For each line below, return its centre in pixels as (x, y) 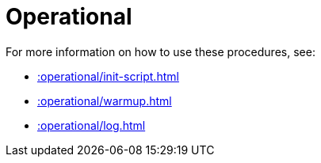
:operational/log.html (92, 125)
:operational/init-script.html (108, 76)
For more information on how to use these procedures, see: (160, 51)
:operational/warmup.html (105, 100)
